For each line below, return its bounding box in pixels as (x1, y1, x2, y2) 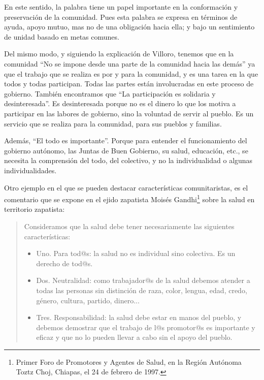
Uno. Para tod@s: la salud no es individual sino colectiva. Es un (36, 248, 236, 259)
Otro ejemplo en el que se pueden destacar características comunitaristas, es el (4, 182, 248, 193)
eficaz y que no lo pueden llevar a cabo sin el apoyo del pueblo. (36, 332, 233, 342)
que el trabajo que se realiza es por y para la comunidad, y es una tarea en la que (4, 68, 258, 79)
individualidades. (4, 165, 57, 175)
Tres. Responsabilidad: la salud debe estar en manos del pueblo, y (36, 312, 242, 323)
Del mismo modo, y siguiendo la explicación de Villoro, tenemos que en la (4, 48, 234, 59)
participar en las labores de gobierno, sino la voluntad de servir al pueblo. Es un (4, 108, 254, 118)
